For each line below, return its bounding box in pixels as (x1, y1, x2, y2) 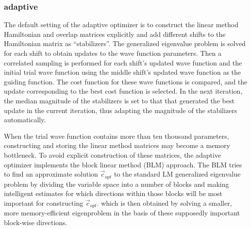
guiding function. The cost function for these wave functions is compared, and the (4, 76, 248, 86)
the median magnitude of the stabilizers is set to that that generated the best (4, 95, 234, 105)
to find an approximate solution (4, 169, 98, 179)
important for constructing (4, 197, 84, 208)
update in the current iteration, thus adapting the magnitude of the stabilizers (4, 105, 237, 115)
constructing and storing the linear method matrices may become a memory (4, 140, 230, 150)
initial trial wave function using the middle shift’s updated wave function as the (4, 67, 241, 77)
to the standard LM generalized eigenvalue (114, 169, 241, 179)
